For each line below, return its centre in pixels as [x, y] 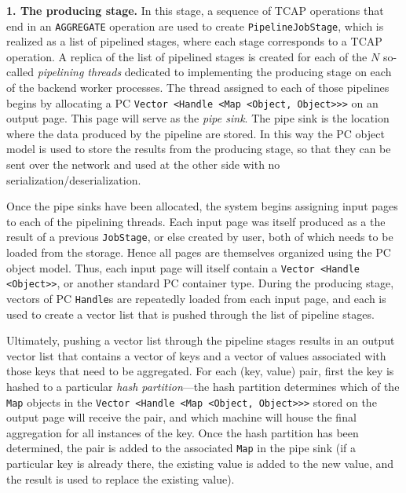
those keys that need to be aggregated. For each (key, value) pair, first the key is [200, 371]
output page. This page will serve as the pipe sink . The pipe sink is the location [198, 118]
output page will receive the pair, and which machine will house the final [181, 417]
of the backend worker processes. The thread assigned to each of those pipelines [198, 88]
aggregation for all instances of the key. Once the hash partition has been [183, 432]
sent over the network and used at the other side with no [143, 164]
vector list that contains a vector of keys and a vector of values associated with [196, 355]
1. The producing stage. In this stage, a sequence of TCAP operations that [195, 10]
